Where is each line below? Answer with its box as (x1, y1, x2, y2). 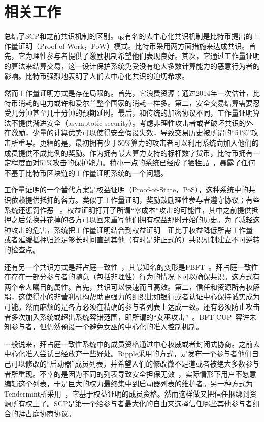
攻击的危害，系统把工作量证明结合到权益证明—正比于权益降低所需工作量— (11, 224, 260, 235)
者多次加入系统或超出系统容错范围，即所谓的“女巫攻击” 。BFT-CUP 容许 (4, 311, 250, 322)
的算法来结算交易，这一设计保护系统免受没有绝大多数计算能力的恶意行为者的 (4, 60, 260, 71)
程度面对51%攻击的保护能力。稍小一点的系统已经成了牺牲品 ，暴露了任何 (11, 157, 255, 168)
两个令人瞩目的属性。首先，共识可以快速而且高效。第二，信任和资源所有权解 (4, 281, 260, 292)
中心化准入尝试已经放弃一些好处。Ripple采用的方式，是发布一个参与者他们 (4, 348, 252, 359)
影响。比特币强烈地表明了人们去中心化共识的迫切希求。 (4, 70, 189, 81)
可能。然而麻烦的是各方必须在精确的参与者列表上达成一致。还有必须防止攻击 (4, 301, 260, 312)
